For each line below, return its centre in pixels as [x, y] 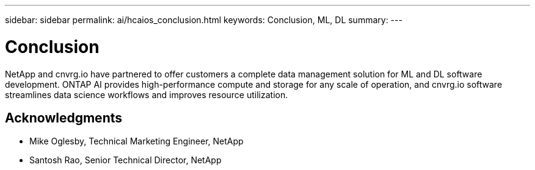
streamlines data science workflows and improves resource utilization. [147, 94]
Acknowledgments [64, 118]
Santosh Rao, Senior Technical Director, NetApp [126, 160]
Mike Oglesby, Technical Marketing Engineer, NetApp [136, 141]
